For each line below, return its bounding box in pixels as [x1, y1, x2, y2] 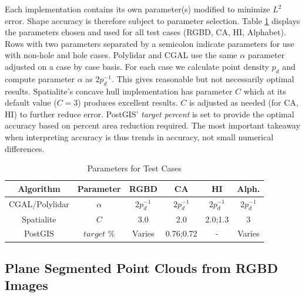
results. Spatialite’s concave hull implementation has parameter [5, 85, 233, 97]
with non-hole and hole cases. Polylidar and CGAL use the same [5, 49, 237, 61]
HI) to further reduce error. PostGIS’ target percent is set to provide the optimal [5, 107, 294, 120]
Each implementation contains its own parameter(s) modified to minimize [5, 3, 270, 15]
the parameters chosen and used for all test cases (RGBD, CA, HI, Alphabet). [5, 26, 286, 38]
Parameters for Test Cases [87, 162, 182, 174]
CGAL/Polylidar [9, 198, 69, 210]
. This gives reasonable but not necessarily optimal [111, 72, 294, 85]
